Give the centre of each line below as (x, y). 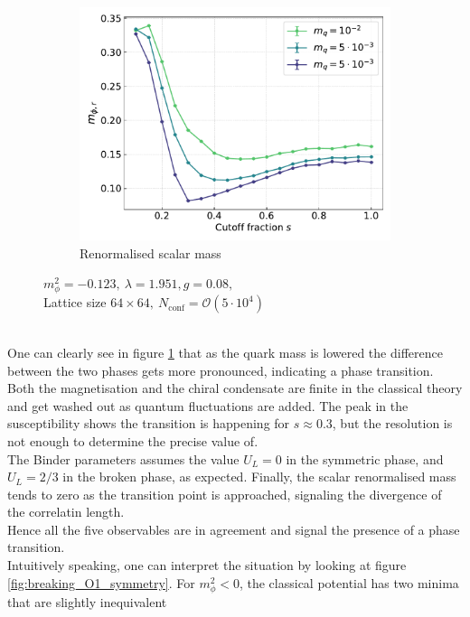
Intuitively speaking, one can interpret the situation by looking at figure (207, 565)
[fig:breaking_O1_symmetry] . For (101, 582)
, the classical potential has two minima (349, 582)
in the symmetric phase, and (365, 458)
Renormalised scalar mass (150, 252)
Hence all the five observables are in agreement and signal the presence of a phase (234, 529)
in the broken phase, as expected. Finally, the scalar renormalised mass (259, 477)
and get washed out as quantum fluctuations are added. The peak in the (208, 405)
